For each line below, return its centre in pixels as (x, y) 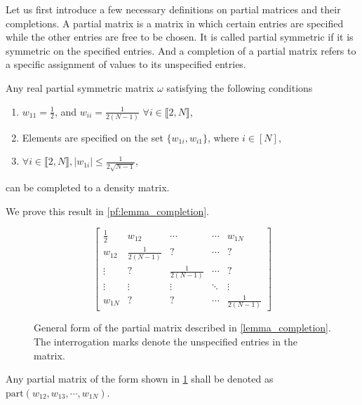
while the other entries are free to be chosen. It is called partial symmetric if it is (180, 37)
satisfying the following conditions (240, 87)
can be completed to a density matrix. (88, 187)
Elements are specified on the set (93, 137)
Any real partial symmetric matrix (80, 87)
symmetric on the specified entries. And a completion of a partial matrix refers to (181, 50)
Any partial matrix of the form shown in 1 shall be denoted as (140, 379)
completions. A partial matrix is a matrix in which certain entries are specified (175, 23)
